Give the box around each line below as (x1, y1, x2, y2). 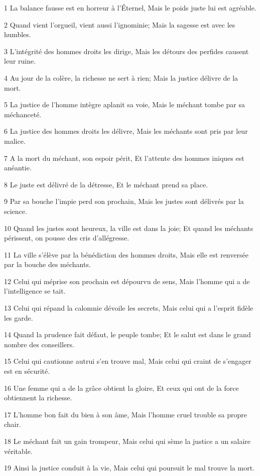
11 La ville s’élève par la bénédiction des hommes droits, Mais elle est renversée (4, 249, 248, 260)
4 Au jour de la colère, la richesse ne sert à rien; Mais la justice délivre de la (4, 72, 238, 83)
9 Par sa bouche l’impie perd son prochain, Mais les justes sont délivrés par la (4, 196, 244, 206)
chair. (4, 419, 21, 429)
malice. (4, 135, 26, 146)
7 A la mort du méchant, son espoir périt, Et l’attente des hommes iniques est (4, 152, 244, 163)
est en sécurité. (4, 366, 50, 376)
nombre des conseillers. (4, 339, 74, 349)
